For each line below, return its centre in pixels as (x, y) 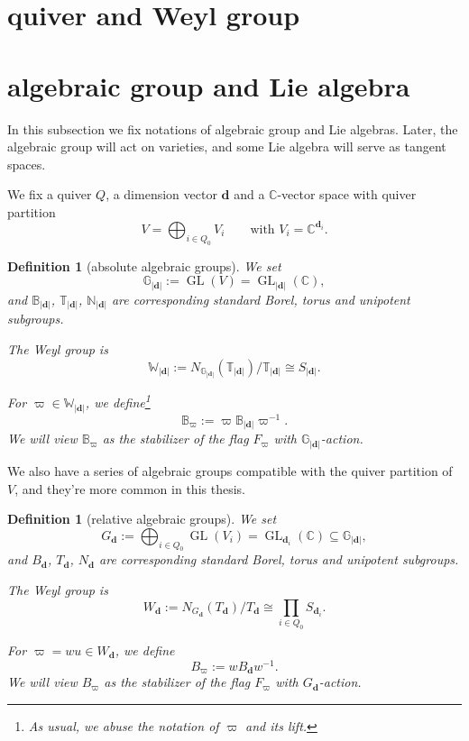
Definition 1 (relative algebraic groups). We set (142, 519)
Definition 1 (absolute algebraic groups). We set (144, 265)
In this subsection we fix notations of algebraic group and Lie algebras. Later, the (233, 128)
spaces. (27, 164)
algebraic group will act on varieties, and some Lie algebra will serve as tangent (227, 146)
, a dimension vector (161, 194)
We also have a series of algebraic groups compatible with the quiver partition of (230, 470)
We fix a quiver (50, 194)
